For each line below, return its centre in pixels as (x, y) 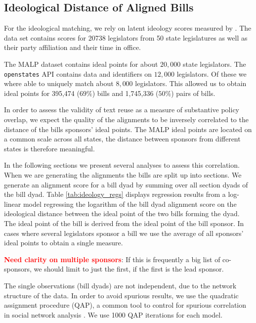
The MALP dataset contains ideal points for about (81, 64)
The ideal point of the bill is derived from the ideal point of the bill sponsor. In (124, 223)
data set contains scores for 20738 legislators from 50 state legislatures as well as (126, 37)
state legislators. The (214, 64)
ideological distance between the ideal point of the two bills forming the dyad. (122, 213)
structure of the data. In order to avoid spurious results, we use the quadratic (121, 295)
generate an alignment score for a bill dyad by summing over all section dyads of (126, 184)
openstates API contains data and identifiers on (78, 73)
